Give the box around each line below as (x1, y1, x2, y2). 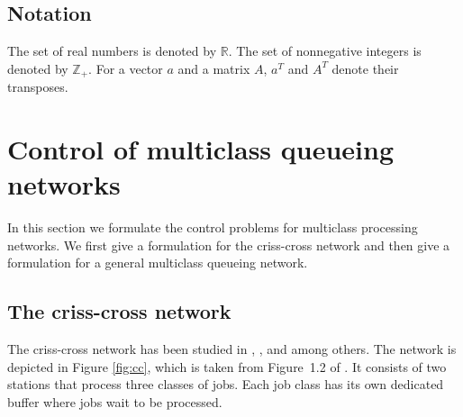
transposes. (7, 77, 68, 96)
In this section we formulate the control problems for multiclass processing (7, 218, 418, 237)
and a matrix (177, 59, 250, 77)
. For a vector (88, 59, 163, 77)
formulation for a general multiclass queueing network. (7, 253, 308, 272)
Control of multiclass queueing (7, 131, 395, 168)
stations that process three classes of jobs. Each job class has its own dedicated (7, 375, 444, 394)
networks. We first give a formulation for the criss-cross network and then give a (7, 235, 450, 254)
